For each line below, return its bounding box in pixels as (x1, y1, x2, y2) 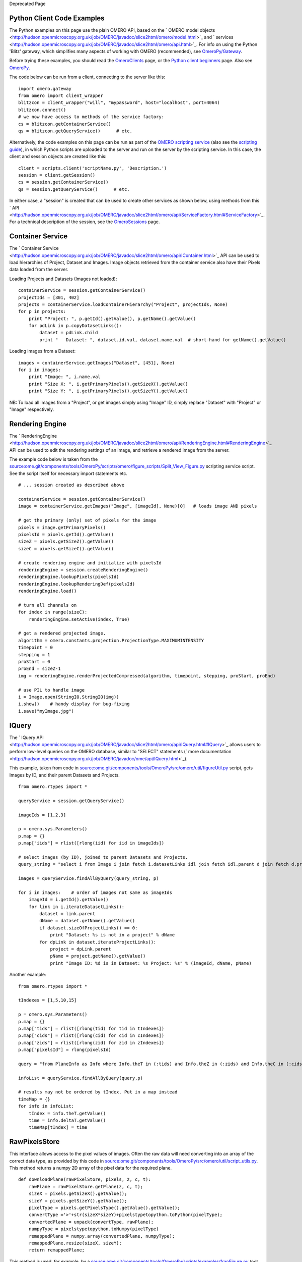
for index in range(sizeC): (18, 609, 88, 615)
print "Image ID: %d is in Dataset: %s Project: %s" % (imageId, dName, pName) (50, 960, 252, 966)
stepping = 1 (18, 652, 50, 657)
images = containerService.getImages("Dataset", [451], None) (18, 360, 175, 365)
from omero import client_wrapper (18, 93, 103, 98)
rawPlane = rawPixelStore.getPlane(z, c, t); (28, 1184, 143, 1189)
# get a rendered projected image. (18, 630, 106, 636)
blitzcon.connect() (18, 107, 66, 113)
